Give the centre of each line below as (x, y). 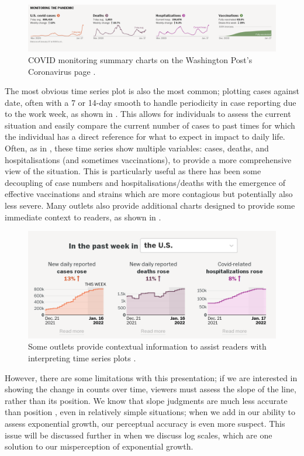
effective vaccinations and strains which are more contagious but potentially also (149, 194)
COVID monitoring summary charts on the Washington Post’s (140, 59)
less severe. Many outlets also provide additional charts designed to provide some (150, 205)
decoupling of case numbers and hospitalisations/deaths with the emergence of (145, 182)
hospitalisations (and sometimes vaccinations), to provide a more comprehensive (148, 159)
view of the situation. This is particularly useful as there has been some (133, 171)
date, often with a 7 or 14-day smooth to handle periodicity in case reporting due (151, 102)
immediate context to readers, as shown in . (83, 217)
